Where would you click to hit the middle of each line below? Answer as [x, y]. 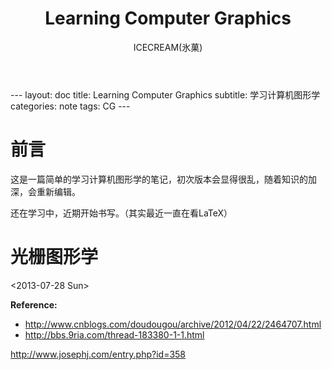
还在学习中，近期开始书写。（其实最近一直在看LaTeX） [121, 213]
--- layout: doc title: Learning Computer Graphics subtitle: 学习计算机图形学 [165, 94]
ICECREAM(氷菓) [168, 47]
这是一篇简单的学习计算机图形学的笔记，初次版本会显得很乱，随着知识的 [159, 179]
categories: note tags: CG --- [70, 106]
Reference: [34, 304]
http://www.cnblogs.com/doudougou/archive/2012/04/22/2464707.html [173, 324]
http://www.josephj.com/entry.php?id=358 [98, 354]
